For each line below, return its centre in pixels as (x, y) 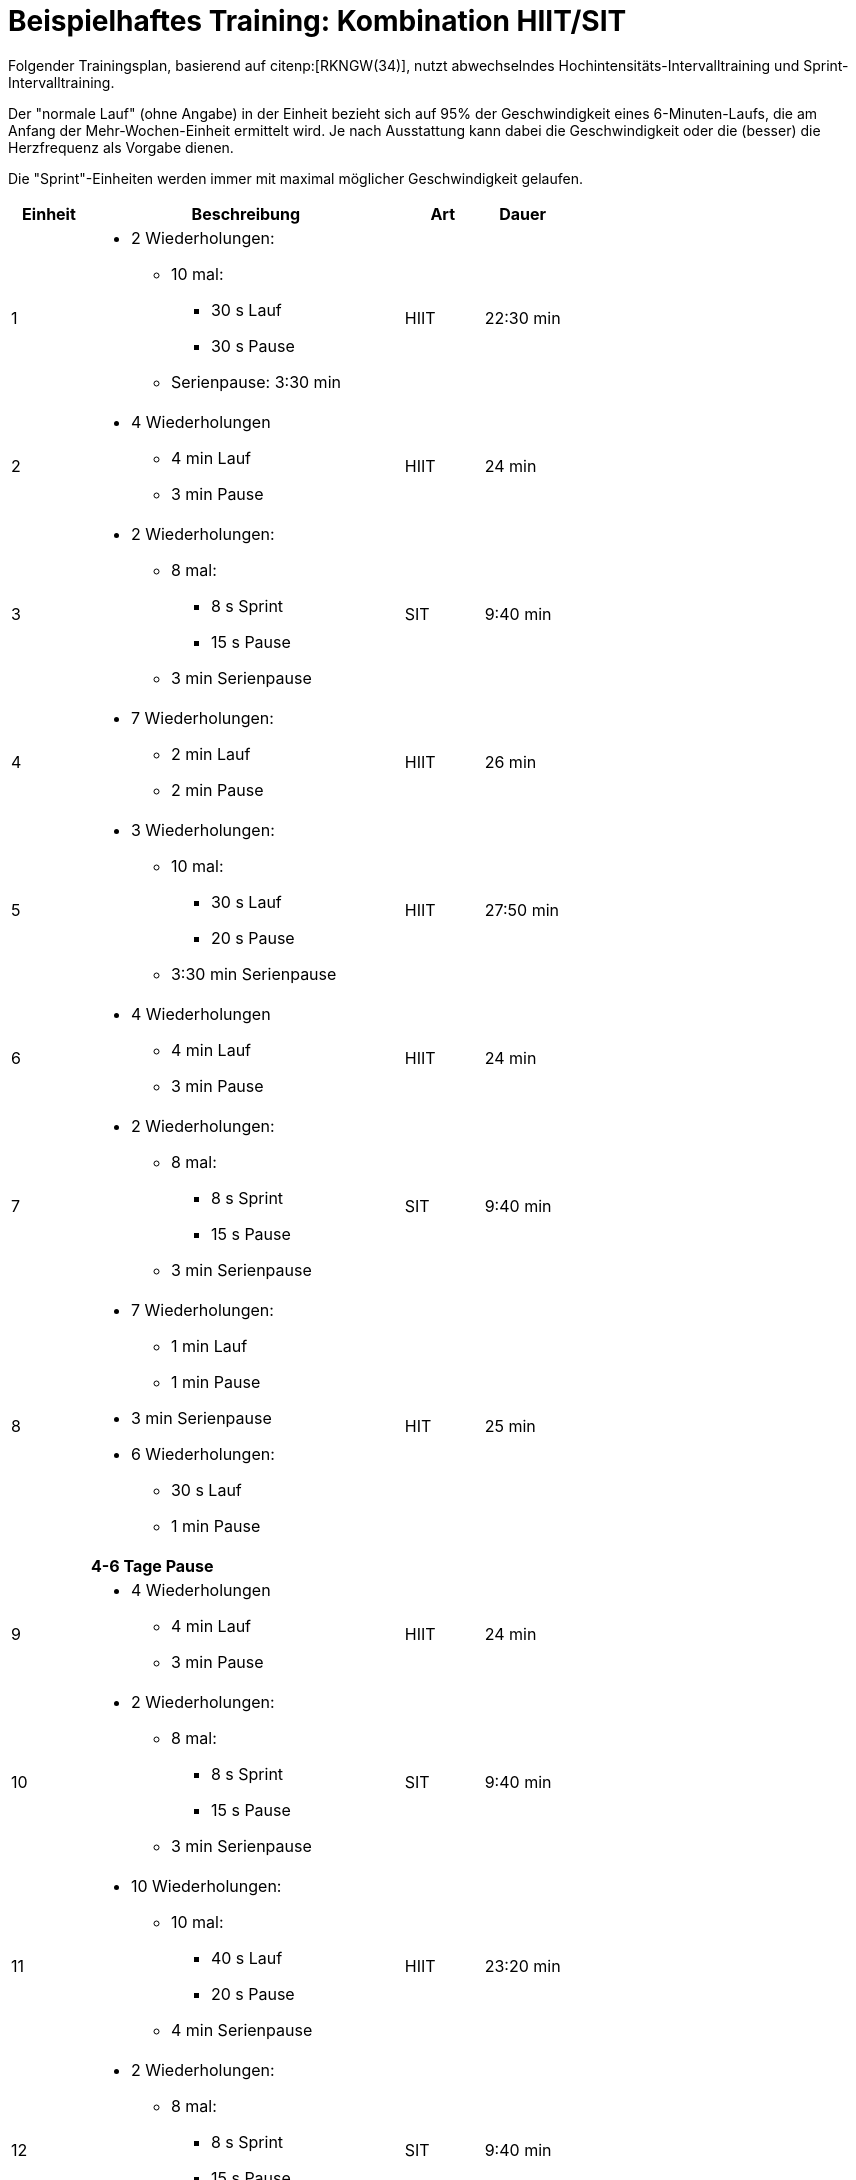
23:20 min (522, 1965)
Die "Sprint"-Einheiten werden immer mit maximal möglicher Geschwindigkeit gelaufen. (295, 178)
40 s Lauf (246, 1957)
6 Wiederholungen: (202, 1453)
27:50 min (521, 909)
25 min (510, 1425)
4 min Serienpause (241, 2029)
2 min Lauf (210, 753)
